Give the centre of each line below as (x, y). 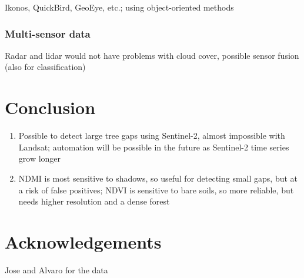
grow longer (40, 158)
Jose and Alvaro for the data (56, 269)
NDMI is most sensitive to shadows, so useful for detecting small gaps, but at (158, 178)
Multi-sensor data (48, 33)
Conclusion (50, 107)
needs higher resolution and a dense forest (94, 201)
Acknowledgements (83, 241)
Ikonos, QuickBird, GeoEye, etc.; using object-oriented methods (119, 7)
